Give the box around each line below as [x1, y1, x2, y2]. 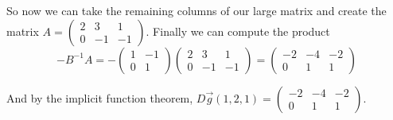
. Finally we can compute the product [146, 22, 330, 39]
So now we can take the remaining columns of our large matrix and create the [6, 2, 387, 18]
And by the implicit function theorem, [6, 89, 193, 106]
